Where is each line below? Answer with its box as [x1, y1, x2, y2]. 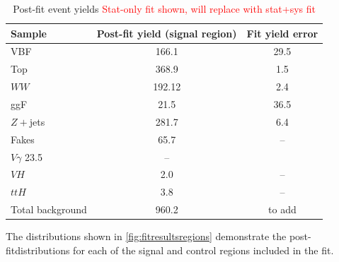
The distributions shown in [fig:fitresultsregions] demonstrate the [6, 229, 287, 244]
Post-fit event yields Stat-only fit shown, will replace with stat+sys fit [13, 1, 316, 16]
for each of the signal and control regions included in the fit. [73, 242, 334, 257]
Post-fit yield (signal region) [96, 25, 237, 40]
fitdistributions [6, 242, 70, 257]
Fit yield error [246, 25, 318, 40]
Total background [11, 202, 87, 217]
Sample [11, 25, 47, 40]
